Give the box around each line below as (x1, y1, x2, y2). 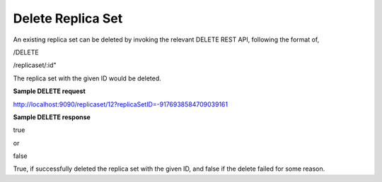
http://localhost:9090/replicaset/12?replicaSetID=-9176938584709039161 (13, 99, 228, 109)
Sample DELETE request (13, 87, 86, 95)
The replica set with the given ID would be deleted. (13, 74, 162, 83)
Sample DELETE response (13, 113, 91, 121)
